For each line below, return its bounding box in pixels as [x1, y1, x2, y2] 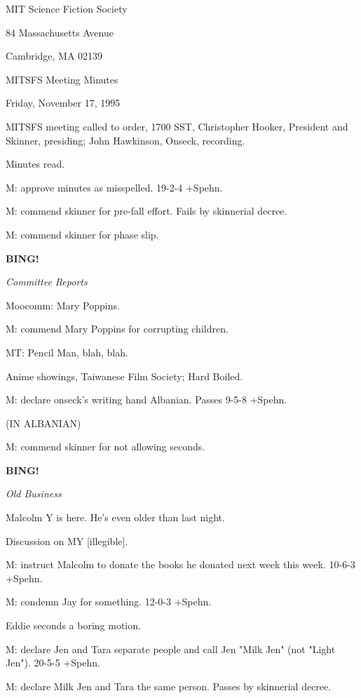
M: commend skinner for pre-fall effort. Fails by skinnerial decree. [6, 203, 287, 218]
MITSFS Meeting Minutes [6, 72, 118, 86]
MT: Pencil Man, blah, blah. [6, 344, 128, 359]
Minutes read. [6, 156, 65, 171]
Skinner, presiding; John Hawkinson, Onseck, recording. [6, 133, 245, 147]
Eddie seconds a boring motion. [6, 618, 141, 633]
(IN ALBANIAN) [6, 415, 81, 430]
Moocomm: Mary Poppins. [6, 297, 120, 312]
